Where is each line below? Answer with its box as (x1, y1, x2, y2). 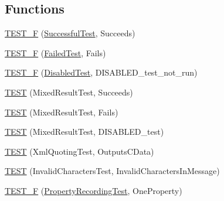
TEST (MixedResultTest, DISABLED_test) (5, 125, 164, 138)
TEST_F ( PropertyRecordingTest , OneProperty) (5, 184, 182, 196)
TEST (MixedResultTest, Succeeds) (5, 86, 133, 98)
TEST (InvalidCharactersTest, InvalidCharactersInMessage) (5, 165, 220, 177)
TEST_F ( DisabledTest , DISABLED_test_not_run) (5, 66, 198, 79)
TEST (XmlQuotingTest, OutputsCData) (5, 145, 154, 157)
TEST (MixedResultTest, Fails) (5, 105, 118, 118)
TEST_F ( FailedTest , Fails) (5, 46, 106, 59)
